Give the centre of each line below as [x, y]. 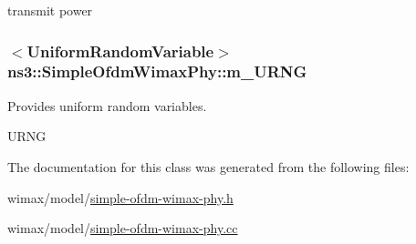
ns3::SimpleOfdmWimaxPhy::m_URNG [157, 71]
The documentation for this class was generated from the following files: [208, 166]
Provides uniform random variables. [107, 105]
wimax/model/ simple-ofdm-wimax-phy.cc [123, 228]
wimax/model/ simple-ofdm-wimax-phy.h [120, 197]
